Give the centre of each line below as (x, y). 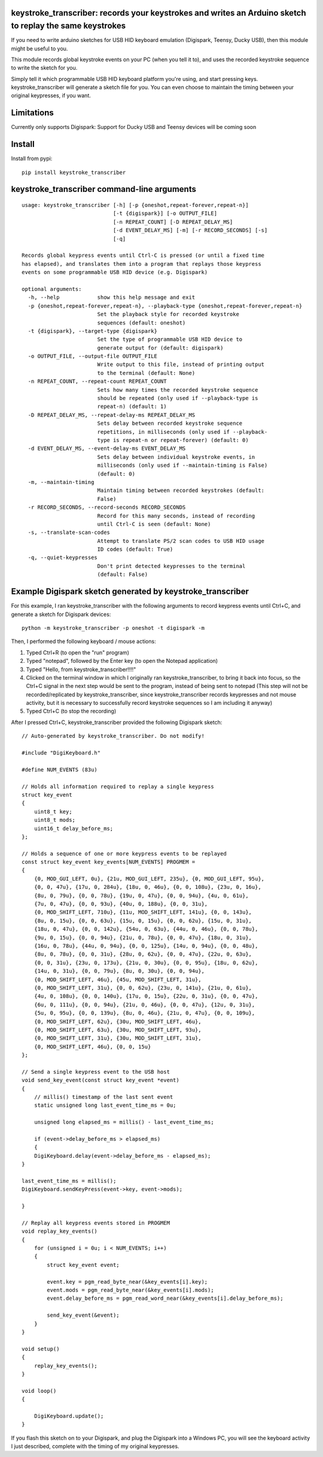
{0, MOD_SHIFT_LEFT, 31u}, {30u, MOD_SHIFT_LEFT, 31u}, (118, 1038)
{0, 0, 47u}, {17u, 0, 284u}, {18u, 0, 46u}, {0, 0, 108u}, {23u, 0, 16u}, (147, 887)
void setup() (41, 1349)
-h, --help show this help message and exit (112, 298)
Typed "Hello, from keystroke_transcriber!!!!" (81, 669)
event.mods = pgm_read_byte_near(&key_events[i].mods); (131, 1290)
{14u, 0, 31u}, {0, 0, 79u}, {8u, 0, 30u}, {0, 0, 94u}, (119, 971)
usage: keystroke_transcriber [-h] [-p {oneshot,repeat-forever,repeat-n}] (135, 205)
